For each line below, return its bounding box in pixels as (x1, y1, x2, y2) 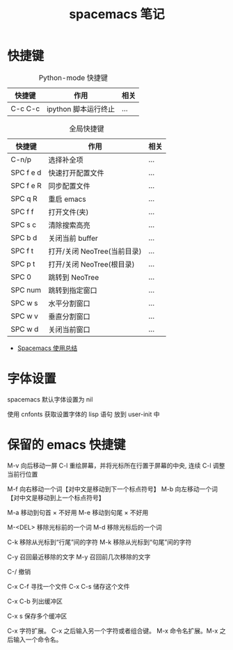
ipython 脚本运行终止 (46, 104, 115, 113)
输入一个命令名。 (13, 635, 63, 644)
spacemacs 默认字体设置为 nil (7, 395, 93, 404)
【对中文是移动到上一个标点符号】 (7, 493, 105, 502)
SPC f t (10, 246, 33, 255)
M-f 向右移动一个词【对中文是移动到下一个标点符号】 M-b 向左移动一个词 (7, 484, 218, 493)
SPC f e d (10, 168, 42, 177)
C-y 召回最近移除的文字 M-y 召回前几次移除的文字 (7, 553, 151, 561)
